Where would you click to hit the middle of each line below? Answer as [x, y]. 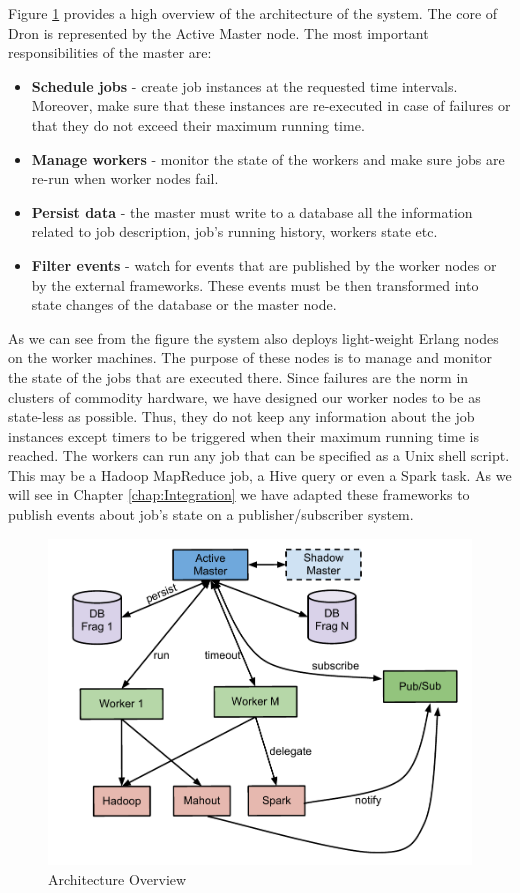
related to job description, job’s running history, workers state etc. [234, 231]
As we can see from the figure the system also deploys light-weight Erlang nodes [253, 337]
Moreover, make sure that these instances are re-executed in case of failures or [271, 105]
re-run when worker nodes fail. [125, 178]
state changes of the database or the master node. [184, 304]
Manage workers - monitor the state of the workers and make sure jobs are [268, 158]
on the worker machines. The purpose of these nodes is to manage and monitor [250, 357]
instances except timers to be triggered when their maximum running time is [244, 435]
